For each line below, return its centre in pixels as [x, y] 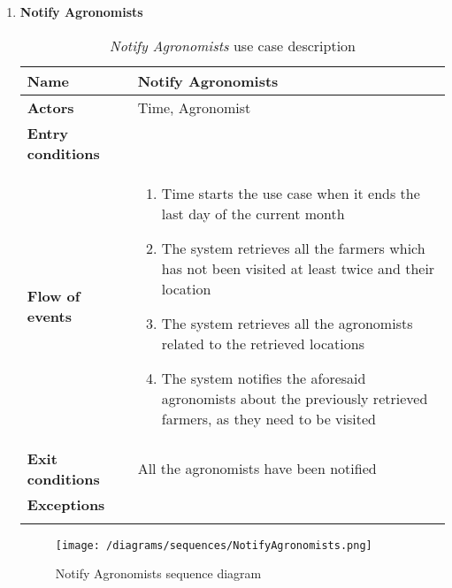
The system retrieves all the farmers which [293, 248]
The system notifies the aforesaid [264, 378]
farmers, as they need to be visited [268, 418]
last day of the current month [253, 213]
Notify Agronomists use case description [233, 45]
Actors [50, 107]
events [49, 316]
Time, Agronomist [194, 107]
